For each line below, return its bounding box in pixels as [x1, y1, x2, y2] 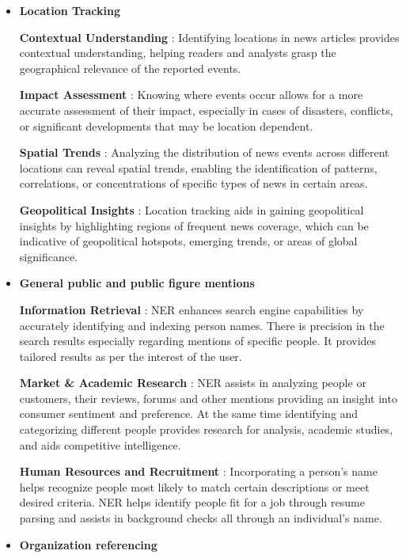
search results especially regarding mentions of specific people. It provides [19, 332, 377, 349]
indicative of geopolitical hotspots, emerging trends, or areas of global [19, 233, 358, 249]
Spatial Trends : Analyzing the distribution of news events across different [19, 144, 389, 161]
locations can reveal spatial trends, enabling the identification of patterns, [19, 159, 378, 176]
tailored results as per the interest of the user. [19, 347, 242, 364]
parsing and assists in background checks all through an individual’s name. [19, 510, 382, 526]
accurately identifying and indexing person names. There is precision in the [19, 317, 385, 333]
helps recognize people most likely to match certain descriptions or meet [19, 478, 370, 495]
